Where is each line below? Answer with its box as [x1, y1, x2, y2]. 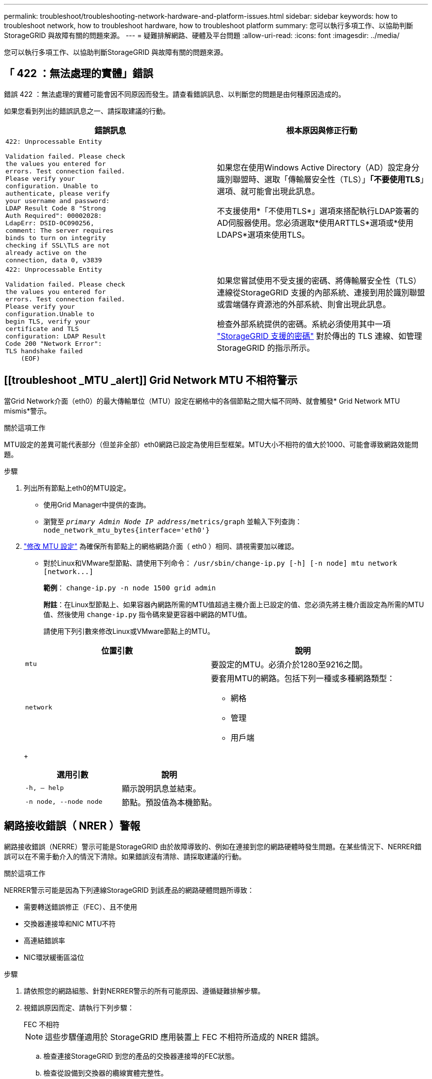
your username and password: [5, 197, 110, 205]
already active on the [5, 249, 87, 256]
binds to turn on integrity [5, 234, 106, 242]
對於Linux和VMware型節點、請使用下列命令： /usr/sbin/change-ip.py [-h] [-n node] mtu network [43, 558, 397, 567]
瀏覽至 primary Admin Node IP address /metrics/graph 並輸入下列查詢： [43, 517, 302, 526]
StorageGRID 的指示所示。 [217, 343, 315, 353]
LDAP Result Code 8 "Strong [5, 204, 106, 212]
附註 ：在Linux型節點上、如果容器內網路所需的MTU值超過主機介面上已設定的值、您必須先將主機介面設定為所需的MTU [43, 600, 424, 609]
